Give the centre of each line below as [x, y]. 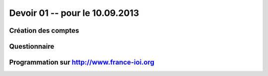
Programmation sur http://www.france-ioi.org [82, 62]
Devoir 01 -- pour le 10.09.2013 [74, 13]
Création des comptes [44, 31]
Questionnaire [32, 46]
